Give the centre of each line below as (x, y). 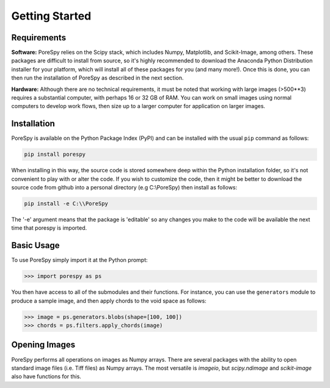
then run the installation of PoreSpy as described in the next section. (97, 78)
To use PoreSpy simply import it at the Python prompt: (79, 260)
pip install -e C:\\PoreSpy (66, 204)
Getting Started (51, 16)
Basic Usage (35, 245)
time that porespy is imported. (49, 228)
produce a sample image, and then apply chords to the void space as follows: (109, 301)
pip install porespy (55, 155)
